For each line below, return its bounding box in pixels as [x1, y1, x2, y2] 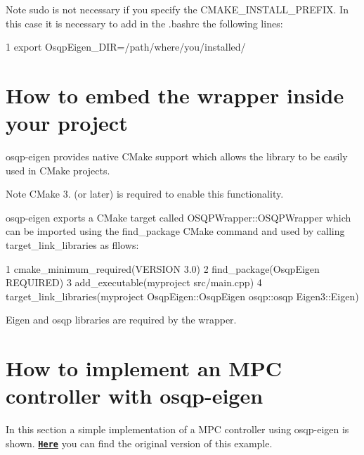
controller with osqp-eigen [6, 381, 264, 410]
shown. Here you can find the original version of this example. [6, 435, 273, 450]
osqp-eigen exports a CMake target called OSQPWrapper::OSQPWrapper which [6, 210, 351, 224]
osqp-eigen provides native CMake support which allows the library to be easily [6, 149, 348, 164]
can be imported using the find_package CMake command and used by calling [6, 224, 345, 238]
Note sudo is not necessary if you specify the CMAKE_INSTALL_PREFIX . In [6, 2, 349, 16]
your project [6, 108, 128, 137]
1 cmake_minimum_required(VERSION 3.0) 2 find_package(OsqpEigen [6, 261, 320, 276]
